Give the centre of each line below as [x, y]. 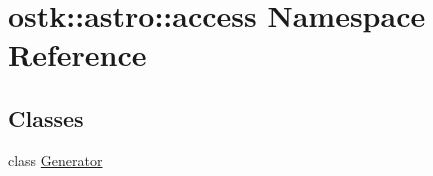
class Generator [55, 159]
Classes [46, 117]
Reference [77, 54]
